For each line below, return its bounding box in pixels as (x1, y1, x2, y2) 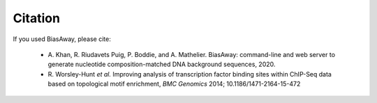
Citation (13, 10, 61, 26)
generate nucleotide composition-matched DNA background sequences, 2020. (47, 60, 276, 69)
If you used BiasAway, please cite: (13, 35, 111, 43)
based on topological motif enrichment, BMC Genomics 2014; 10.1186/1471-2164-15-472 (47, 80, 301, 88)
